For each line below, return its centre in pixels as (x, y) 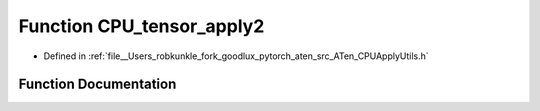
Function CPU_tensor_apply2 (141, 26)
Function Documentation (97, 84)
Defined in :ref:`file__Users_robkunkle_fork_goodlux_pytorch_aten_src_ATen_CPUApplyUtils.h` (236, 56)
